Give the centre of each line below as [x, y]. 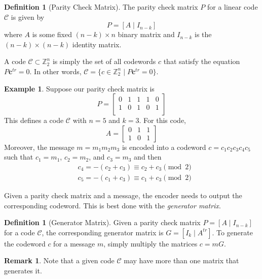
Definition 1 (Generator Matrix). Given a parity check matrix [102, 222]
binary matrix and [146, 34]
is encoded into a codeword [164, 147]
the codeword [25, 243]
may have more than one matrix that [181, 260]
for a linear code [232, 7]
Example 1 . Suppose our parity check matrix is [79, 88]
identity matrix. [97, 44]
